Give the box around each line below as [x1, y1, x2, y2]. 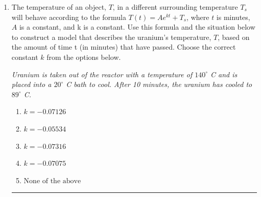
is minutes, [216, 11, 250, 22]
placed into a [11, 79, 52, 90]
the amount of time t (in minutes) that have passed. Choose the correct [11, 41, 236, 52]
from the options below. [46, 51, 121, 62]
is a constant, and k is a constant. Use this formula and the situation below [19, 21, 255, 32]
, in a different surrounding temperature [112, 2, 238, 12]
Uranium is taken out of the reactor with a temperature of [11, 69, 193, 79]
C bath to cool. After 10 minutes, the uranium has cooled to [66, 79, 252, 90]
